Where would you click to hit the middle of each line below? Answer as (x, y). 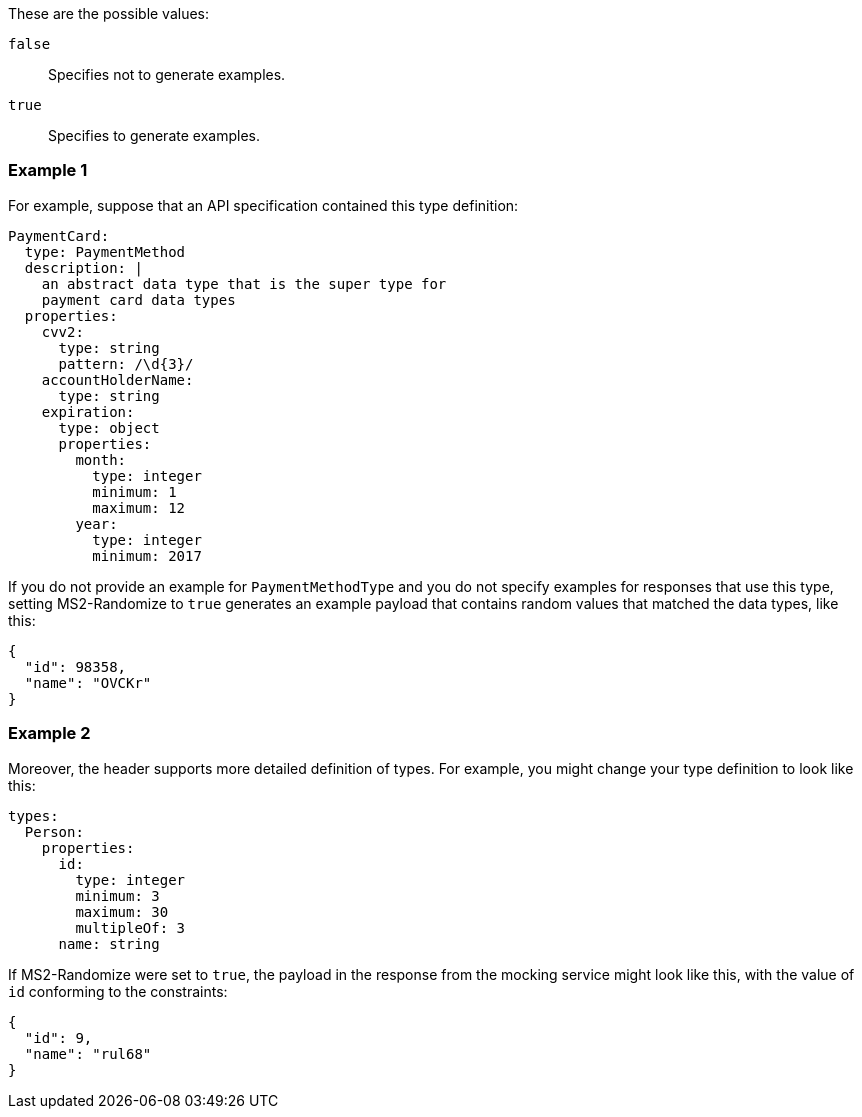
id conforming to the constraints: (118, 991)
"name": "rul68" (88, 1053)
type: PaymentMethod (105, 251)
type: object (109, 427)
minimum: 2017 (147, 555)
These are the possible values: (109, 13)
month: (101, 459)
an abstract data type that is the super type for (244, 283)
